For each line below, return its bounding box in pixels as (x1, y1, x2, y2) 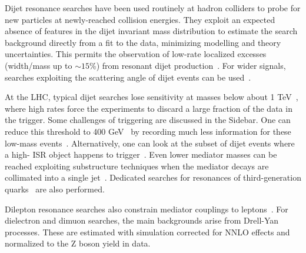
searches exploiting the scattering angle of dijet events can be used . (5, 71, 251, 83)
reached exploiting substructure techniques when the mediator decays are (5, 159, 269, 172)
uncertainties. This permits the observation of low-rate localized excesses (5, 48, 267, 60)
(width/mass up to (5, 59, 72, 71)
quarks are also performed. (5, 182, 105, 195)
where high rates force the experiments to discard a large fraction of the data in (5, 102, 292, 114)
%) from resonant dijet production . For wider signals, (89, 59, 286, 71)
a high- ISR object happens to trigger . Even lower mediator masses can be (5, 148, 277, 161)
